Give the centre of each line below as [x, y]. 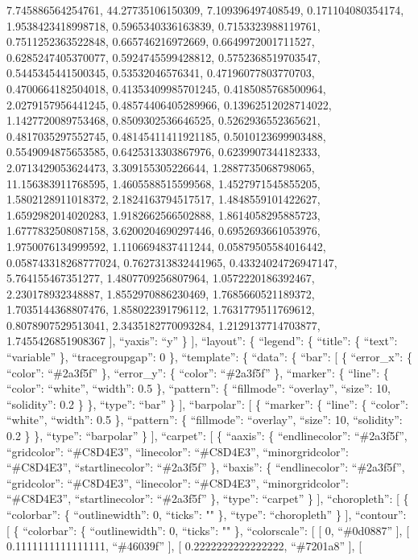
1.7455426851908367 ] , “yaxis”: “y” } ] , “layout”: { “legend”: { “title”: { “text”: [202, 341]
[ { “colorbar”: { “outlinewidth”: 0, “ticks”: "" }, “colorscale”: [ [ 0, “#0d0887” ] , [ [208, 530]
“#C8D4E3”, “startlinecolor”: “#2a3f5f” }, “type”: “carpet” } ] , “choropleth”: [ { [208, 498]
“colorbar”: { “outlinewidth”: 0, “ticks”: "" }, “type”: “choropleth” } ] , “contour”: [207, 514]
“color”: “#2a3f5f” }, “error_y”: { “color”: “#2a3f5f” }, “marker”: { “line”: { [198, 372]
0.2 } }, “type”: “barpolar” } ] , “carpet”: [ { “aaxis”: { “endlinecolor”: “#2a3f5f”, [207, 436]
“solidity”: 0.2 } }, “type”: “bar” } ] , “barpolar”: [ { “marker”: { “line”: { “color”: [207, 404]
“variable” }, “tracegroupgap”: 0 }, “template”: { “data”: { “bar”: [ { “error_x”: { [209, 357]
